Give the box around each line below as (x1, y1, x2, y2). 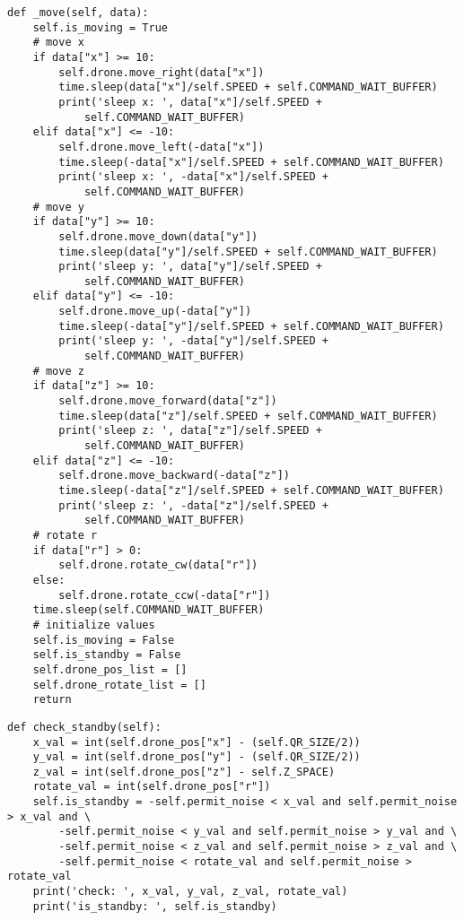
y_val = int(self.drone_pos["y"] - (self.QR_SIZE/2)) (32, 751, 361, 764)
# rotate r (32, 528, 98, 542)
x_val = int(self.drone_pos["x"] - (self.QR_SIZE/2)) (32, 735, 361, 749)
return (32, 693, 72, 707)
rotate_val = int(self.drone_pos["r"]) (32, 780, 271, 794)
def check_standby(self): (7, 720, 162, 733)
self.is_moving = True (32, 21, 168, 34)
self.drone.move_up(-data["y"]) (58, 305, 252, 318)
